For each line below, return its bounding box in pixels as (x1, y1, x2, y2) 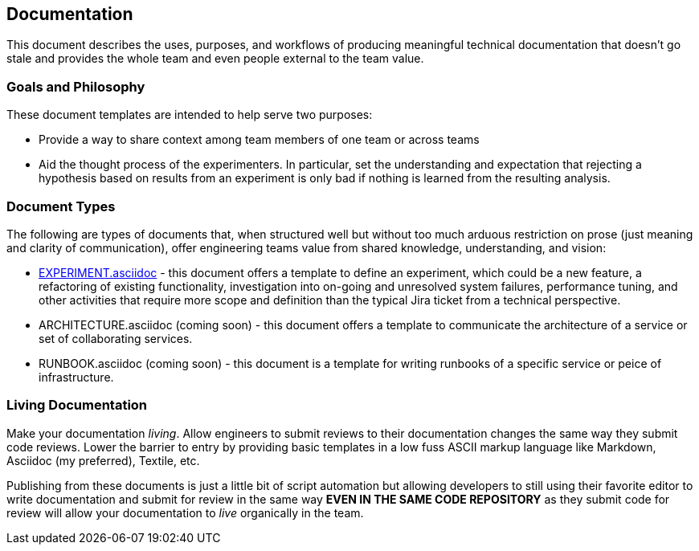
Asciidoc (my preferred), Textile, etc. (6, 453, 200, 467)
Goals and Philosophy (6, 78, 145, 95)
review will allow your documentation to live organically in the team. (6, 505, 364, 520)
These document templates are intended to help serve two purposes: (6, 108, 373, 122)
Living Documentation (6, 397, 148, 414)
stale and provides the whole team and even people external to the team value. (6, 51, 424, 66)
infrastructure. (39, 369, 114, 384)
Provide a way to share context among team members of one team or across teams (39, 133, 480, 147)
